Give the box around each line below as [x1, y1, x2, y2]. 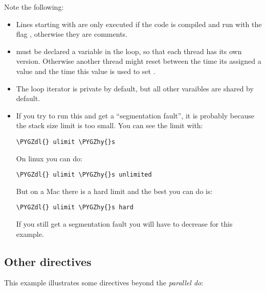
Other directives [4, 253, 92, 269]
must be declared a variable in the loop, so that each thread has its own [16, 45, 242, 56]
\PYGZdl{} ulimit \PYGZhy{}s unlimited [16, 171, 152, 179]
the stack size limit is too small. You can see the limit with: [16, 120, 203, 131]
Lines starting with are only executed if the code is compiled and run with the [16, 18, 262, 29]
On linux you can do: [16, 153, 82, 163]
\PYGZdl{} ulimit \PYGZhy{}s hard [16, 204, 134, 211]
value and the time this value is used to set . [16, 65, 156, 76]
